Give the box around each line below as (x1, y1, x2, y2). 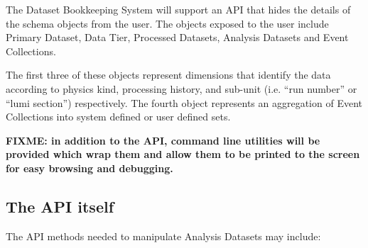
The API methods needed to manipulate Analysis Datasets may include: (6, 228, 321, 243)
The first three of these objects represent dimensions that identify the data (6, 67, 331, 82)
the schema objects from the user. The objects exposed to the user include (6, 16, 329, 30)
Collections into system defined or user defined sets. (6, 109, 231, 124)
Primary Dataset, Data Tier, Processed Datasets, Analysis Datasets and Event (6, 30, 349, 45)
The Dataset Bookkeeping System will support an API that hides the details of (6, 2, 351, 16)
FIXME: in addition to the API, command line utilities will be (6, 133, 320, 147)
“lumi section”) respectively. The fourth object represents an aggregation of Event (6, 95, 362, 110)
